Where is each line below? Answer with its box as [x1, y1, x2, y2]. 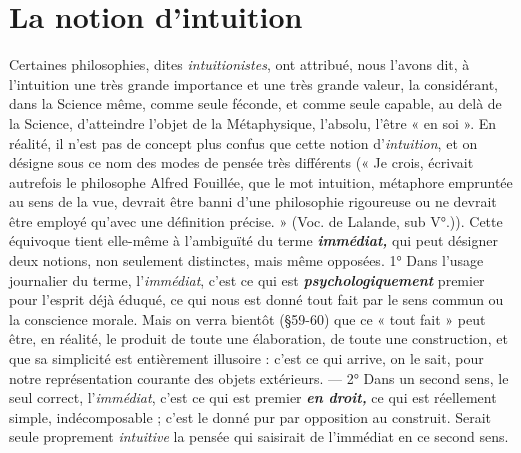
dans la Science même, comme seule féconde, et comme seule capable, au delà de [9, 93, 502, 114]
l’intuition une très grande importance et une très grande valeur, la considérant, [9, 73, 498, 94]
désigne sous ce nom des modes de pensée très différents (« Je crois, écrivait [9, 152, 474, 173]
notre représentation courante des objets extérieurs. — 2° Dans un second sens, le [9, 367, 509, 388]
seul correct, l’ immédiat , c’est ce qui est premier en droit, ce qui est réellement [9, 387, 497, 408]
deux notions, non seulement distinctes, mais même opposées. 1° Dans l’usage [9, 250, 484, 271]
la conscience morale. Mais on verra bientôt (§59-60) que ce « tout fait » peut [9, 308, 486, 329]
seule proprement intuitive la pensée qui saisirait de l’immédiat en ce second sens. [9, 426, 509, 447]
